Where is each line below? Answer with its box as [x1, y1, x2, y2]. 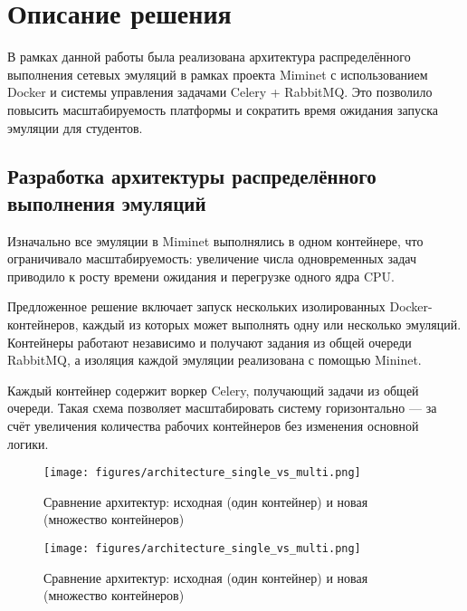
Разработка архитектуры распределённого [7, 162, 376, 190]
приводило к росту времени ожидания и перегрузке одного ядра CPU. [7, 266, 395, 285]
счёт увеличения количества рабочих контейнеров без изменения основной [7, 416, 419, 435]
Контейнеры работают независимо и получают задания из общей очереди [7, 332, 412, 351]
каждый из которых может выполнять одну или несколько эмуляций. [82, 315, 462, 334]
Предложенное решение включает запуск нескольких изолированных [7, 297, 386, 316]
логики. [7, 434, 49, 453]
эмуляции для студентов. [7, 118, 143, 137]
